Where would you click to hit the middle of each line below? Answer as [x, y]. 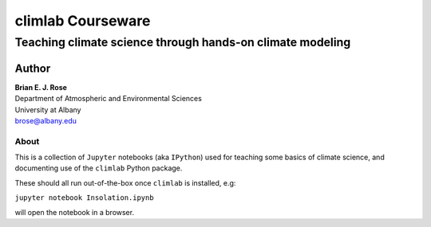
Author [33, 68]
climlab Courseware [83, 21]
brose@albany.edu [46, 120]
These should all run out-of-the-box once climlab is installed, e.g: [125, 182]
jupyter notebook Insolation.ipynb [85, 198]
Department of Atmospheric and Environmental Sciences [109, 99]
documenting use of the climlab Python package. [99, 168]
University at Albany [48, 110]
